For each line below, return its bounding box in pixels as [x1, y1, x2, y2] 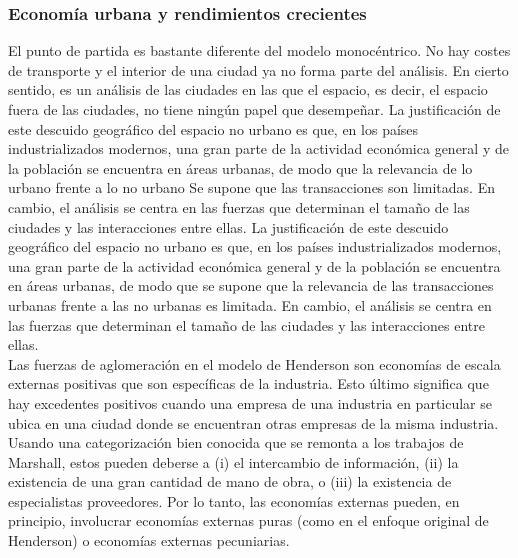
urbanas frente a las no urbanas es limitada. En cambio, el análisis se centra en [8, 294, 492, 315]
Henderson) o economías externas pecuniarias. [8, 530, 290, 551]
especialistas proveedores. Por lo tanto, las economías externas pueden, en [8, 490, 460, 511]
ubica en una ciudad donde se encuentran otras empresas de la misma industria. [8, 412, 499, 433]
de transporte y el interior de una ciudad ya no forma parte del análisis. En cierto [8, 59, 509, 80]
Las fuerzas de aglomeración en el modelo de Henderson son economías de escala [8, 353, 501, 374]
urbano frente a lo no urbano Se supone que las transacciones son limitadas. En [8, 177, 495, 198]
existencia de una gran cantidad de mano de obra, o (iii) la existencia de [8, 471, 452, 492]
